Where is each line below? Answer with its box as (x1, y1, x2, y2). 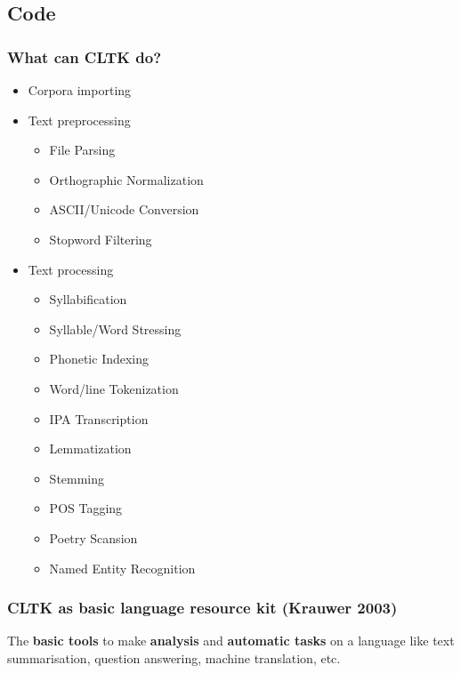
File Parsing (49, 140, 116, 159)
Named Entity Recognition (49, 558, 196, 577)
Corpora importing (28, 81, 132, 99)
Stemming (49, 469, 105, 487)
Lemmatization (49, 439, 132, 458)
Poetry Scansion (49, 528, 138, 547)
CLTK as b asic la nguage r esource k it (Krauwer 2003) (7, 597, 398, 619)
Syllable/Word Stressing (49, 319, 182, 338)
